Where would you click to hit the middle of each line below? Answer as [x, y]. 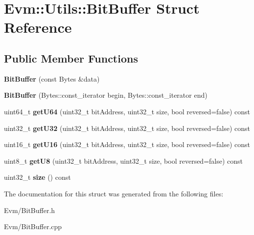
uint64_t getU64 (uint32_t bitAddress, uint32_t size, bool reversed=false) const [127, 111]
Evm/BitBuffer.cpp [33, 226]
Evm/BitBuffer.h [30, 210]
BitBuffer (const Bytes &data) [52, 78]
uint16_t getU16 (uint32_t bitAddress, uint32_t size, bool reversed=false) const [127, 144]
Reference [38, 27]
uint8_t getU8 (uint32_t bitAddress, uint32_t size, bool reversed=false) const [124, 160]
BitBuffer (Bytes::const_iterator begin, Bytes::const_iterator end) [106, 95]
